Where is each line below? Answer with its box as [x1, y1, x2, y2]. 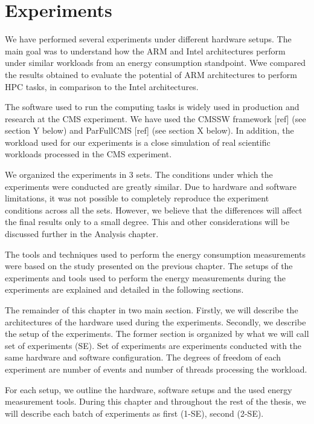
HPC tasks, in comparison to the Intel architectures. [5, 80, 199, 93]
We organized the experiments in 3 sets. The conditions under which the [5, 168, 273, 181]
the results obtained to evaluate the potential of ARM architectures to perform [5, 68, 298, 80]
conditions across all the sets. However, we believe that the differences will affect [5, 203, 303, 216]
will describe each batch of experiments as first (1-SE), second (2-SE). [5, 406, 264, 419]
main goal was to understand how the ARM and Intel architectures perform [5, 44, 286, 57]
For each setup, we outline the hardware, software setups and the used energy [5, 383, 292, 396]
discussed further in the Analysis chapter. [5, 227, 159, 240]
